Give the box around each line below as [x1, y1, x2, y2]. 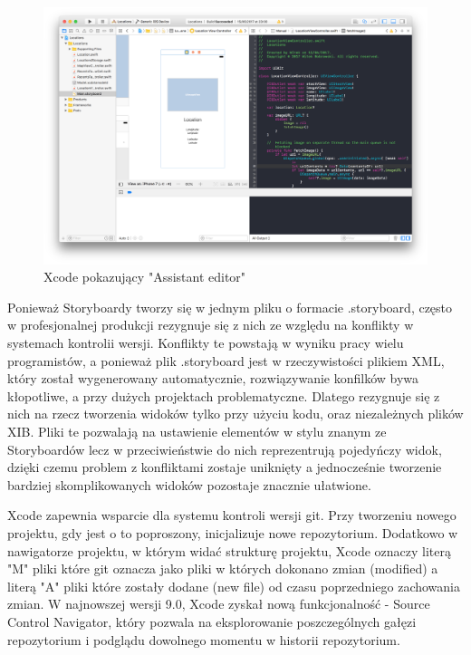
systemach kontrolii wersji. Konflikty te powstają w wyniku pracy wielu [7, 333, 404, 352]
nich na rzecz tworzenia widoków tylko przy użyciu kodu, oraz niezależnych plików [7, 404, 464, 423]
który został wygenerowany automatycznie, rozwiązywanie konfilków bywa [7, 369, 419, 388]
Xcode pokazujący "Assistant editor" [43, 267, 246, 286]
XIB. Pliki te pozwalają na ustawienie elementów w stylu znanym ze [7, 421, 387, 440]
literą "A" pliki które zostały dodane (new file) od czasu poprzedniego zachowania [7, 576, 460, 595]
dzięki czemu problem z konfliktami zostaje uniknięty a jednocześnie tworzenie [7, 458, 442, 477]
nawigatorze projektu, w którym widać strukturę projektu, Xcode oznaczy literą [7, 541, 451, 560]
